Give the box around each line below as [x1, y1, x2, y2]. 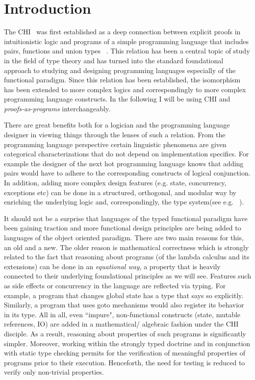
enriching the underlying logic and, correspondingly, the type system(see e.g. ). [4, 197, 244, 207]
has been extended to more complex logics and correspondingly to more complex [4, 84, 246, 94]
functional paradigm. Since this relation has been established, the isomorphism [4, 75, 241, 85]
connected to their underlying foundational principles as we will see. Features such [4, 271, 251, 281]
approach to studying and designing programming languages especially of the [4, 65, 236, 75]
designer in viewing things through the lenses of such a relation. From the [4, 129, 226, 140]
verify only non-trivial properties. [4, 367, 104, 377]
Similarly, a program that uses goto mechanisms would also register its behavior [4, 300, 244, 310]
